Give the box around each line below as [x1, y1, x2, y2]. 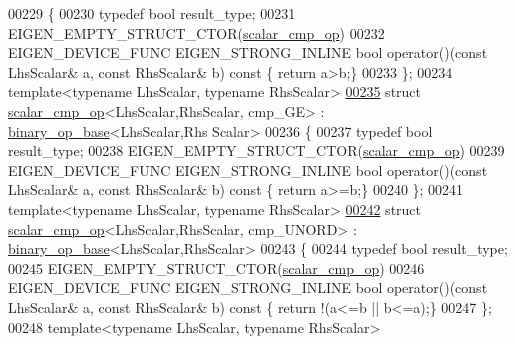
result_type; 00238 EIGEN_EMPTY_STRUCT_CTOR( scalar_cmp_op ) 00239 [8, 140, 505, 161]
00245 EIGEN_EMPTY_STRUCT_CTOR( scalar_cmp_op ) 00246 [8, 257, 425, 278]
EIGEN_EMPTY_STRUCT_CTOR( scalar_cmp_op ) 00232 [8, 22, 385, 43]
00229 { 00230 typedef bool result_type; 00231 [8, 3, 296, 23]
